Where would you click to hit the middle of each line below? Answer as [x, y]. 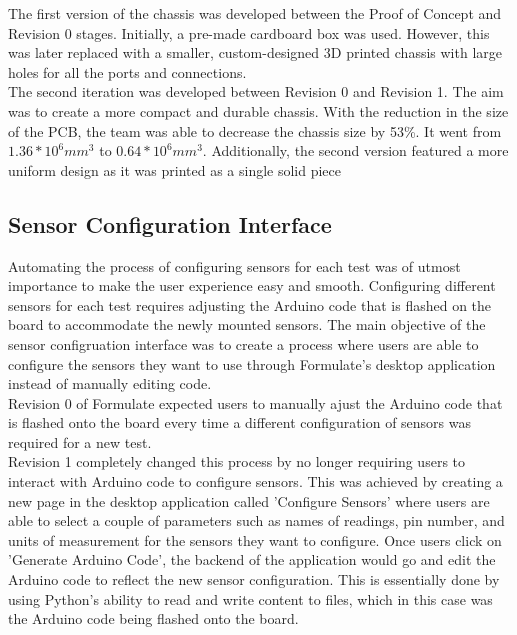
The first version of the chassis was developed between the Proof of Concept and [255, 13]
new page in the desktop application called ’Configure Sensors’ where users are [249, 500]
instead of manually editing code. [110, 383]
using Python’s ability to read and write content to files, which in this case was [250, 598]
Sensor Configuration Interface [170, 223]
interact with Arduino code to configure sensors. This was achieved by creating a [255, 481]
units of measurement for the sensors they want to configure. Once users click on [255, 539]
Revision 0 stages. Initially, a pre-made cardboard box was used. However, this [249, 32]
